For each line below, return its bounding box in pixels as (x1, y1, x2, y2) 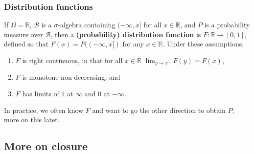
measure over (4, 29, 43, 39)
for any (122, 39, 144, 49)
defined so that (4, 39, 49, 49)
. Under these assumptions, (162, 39, 244, 49)
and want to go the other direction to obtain (92, 105, 226, 115)
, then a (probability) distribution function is (50, 29, 201, 39)
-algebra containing (58, 20, 115, 30)
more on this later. (4, 114, 60, 125)
